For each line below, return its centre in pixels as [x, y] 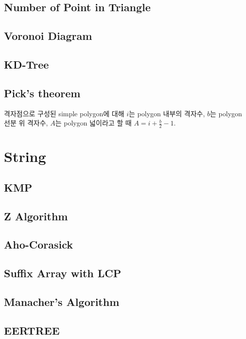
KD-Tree [26, 64]
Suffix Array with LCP [63, 273]
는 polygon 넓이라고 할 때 [93, 123]
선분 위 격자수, [26, 123]
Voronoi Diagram [48, 36]
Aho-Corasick [39, 244]
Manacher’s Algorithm [62, 301]
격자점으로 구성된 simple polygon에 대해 [64, 113]
